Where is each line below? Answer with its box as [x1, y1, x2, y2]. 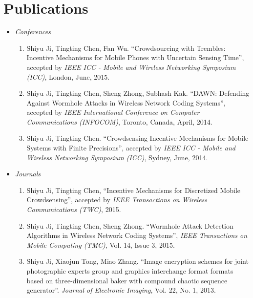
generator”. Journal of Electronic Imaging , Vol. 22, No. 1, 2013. [26, 285, 216, 295]
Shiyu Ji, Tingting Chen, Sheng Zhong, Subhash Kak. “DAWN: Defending [26, 88, 250, 98]
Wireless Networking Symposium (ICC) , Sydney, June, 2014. [26, 152, 208, 162]
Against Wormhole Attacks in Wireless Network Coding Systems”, [26, 97, 226, 107]
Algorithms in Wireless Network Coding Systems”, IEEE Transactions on [26, 230, 248, 240]
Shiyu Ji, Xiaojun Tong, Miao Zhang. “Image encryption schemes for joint [26, 256, 249, 266]
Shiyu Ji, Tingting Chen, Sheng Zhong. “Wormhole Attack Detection [26, 220, 233, 231]
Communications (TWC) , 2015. [26, 204, 121, 214]
